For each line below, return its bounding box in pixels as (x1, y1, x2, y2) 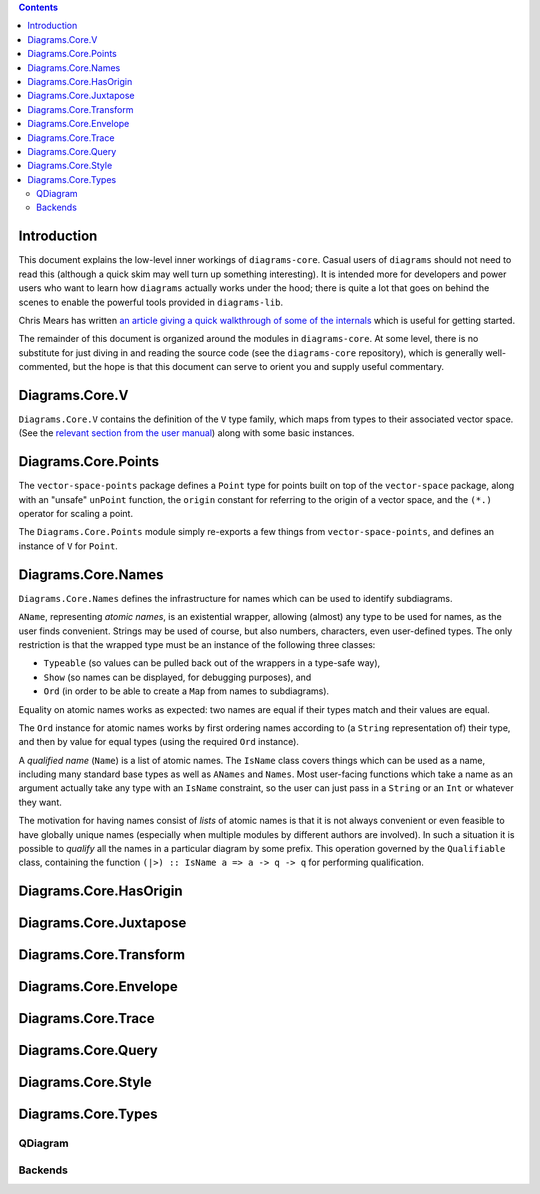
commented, (18, 361, 71, 373)
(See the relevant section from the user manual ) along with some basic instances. (18, 427, 355, 439)
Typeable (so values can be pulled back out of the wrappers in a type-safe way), (43, 657, 381, 669)
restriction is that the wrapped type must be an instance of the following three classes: (18, 638, 376, 650)
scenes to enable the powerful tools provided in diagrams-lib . (18, 296, 284, 308)
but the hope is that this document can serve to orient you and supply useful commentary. (72, 361, 445, 373)
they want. (18, 796, 62, 808)
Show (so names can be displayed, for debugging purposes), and (43, 671, 312, 683)
